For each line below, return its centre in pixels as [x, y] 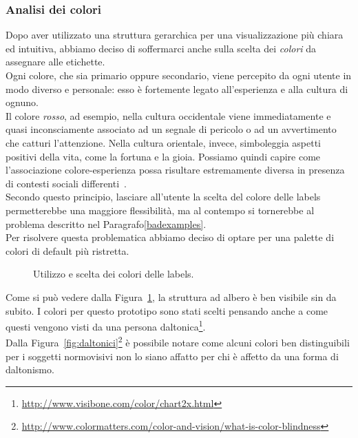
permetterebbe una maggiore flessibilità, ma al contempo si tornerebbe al [160, 210]
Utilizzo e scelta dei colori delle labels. [114, 274]
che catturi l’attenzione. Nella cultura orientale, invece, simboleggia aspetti [163, 142]
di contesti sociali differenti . [66, 183]
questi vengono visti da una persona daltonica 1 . [106, 325]
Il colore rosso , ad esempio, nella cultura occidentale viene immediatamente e [168, 115]
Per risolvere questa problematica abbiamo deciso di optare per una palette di [170, 237]
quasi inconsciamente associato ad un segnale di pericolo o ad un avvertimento [171, 129]
